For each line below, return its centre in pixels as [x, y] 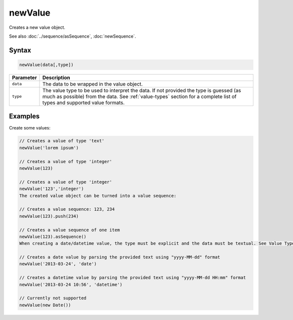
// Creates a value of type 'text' [62, 141]
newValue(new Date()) [45, 305]
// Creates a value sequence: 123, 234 [67, 209]
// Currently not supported [53, 298]
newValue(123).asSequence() [53, 236]
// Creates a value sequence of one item [70, 230]
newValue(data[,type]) [46, 64]
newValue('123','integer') [52, 189]
